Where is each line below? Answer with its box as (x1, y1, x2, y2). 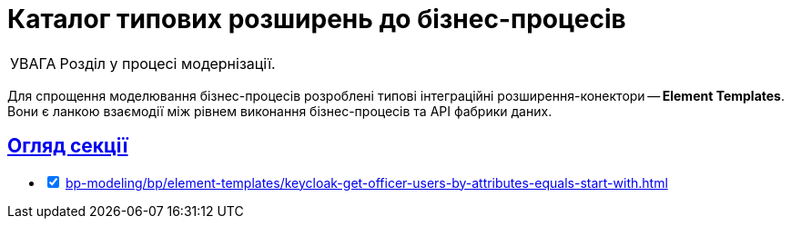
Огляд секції (7, 134, 128, 158)
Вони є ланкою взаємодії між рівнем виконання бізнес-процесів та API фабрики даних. (7, 103, 553, 119)
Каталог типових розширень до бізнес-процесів (7, 4, 626, 34)
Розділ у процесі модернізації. (59, 54, 276, 73)
